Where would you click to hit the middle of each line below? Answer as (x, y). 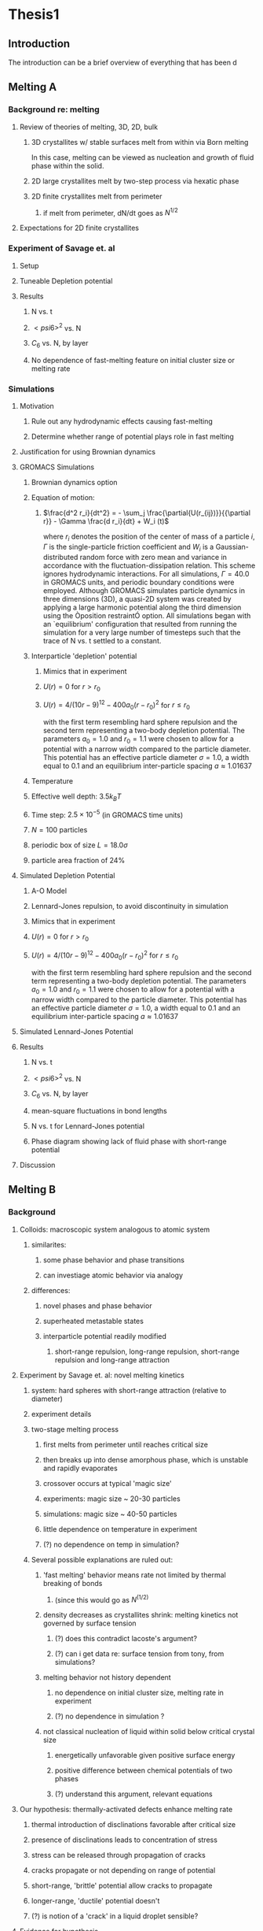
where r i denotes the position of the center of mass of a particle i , (149, 537)
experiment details (61, 1414)
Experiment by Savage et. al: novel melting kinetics (102, 1375)
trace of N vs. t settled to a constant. (102, 640)
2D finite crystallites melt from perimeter (97, 196)
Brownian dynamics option (74, 483)
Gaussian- (232, 547)
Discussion (37, 1165)
